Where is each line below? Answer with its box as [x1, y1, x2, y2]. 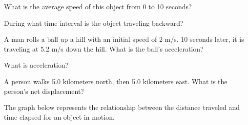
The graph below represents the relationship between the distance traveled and [4, 102, 240, 112]
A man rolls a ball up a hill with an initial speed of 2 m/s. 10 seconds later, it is [4, 34, 244, 44]
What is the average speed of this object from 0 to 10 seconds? [4, 1, 192, 11]
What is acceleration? [4, 60, 69, 70]
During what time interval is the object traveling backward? [4, 18, 184, 28]
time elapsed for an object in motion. [4, 111, 115, 122]
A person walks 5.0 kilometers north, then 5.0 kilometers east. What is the [4, 76, 227, 86]
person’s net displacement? [4, 86, 84, 96]
